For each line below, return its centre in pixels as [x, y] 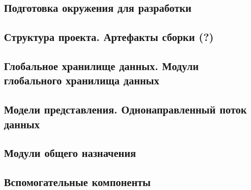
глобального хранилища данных [82, 80]
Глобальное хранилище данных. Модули [102, 65]
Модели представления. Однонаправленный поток [125, 109]
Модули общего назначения [70, 153]
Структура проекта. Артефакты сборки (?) [109, 37]
